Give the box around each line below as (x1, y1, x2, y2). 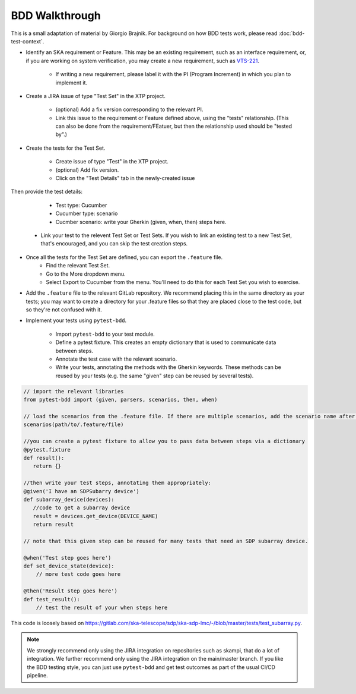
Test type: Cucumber (55, 201, 107, 209)
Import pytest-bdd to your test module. (55, 330, 155, 337)
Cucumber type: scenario (55, 210, 118, 217)
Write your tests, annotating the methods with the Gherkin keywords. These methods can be (55, 364, 281, 371)
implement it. (55, 79, 87, 86)
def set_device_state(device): (23, 563, 115, 570)
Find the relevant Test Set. (46, 262, 110, 269)
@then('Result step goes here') (23, 588, 118, 594)
